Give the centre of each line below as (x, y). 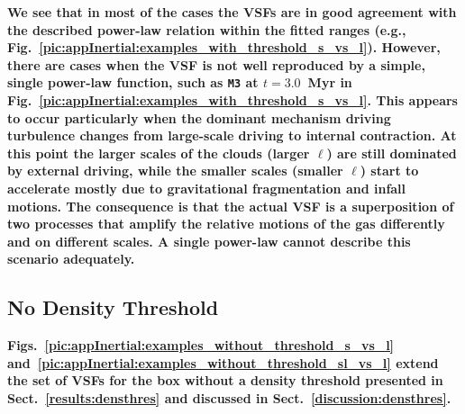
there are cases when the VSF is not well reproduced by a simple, (216, 64)
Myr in (330, 82)
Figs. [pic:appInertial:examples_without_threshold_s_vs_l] (201, 345)
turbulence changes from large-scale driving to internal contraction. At (232, 135)
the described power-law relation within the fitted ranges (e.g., (207, 29)
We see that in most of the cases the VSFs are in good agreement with (232, 12)
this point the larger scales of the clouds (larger (159, 153)
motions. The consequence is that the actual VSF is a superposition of (231, 206)
